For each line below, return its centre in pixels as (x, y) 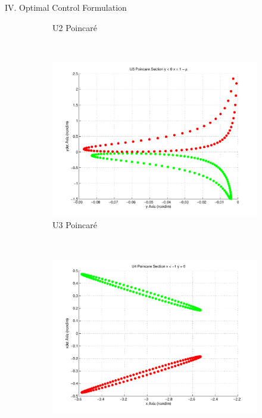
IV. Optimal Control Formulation (66, 7)
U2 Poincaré (75, 27)
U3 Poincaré (75, 224)
